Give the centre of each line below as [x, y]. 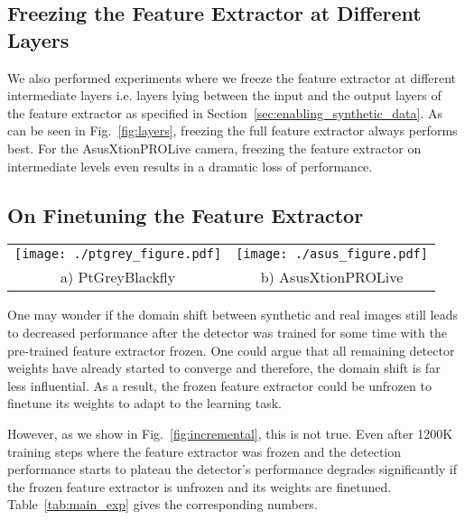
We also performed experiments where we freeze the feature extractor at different [232, 77]
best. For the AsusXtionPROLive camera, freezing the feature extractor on [214, 148]
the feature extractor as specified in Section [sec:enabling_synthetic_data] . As [225, 112]
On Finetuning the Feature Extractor [186, 214]
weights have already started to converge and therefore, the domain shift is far [224, 368]
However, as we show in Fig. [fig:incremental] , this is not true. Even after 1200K [230, 433]
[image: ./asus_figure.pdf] [332, 254]
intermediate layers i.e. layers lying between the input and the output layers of [224, 95]
